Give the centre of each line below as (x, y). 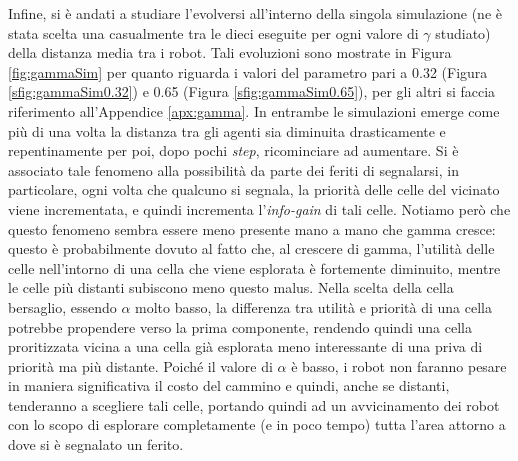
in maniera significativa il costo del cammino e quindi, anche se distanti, (229, 385)
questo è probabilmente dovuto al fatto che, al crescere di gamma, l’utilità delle (251, 248)
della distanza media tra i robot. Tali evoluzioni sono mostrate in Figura (230, 52)
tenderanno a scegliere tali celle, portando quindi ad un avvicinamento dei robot (254, 404)
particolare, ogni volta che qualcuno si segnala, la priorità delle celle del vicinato (254, 189)
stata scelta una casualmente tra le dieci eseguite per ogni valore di (213, 32)
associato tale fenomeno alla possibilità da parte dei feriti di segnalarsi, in (233, 169)
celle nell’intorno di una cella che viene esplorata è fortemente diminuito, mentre (254, 267)
